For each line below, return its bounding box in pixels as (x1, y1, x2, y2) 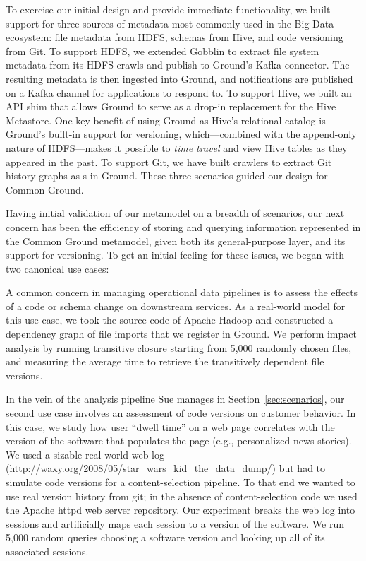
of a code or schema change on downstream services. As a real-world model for (6, 298, 346, 313)
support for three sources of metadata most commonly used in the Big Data (6, 16, 334, 30)
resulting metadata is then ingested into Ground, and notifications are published (6, 71, 353, 85)
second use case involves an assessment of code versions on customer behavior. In (6, 406, 356, 420)
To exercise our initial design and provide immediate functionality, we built (6, 2, 331, 16)
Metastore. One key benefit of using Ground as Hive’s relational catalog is (6, 112, 326, 127)
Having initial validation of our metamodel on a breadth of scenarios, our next (6, 206, 345, 220)
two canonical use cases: (6, 261, 109, 276)
